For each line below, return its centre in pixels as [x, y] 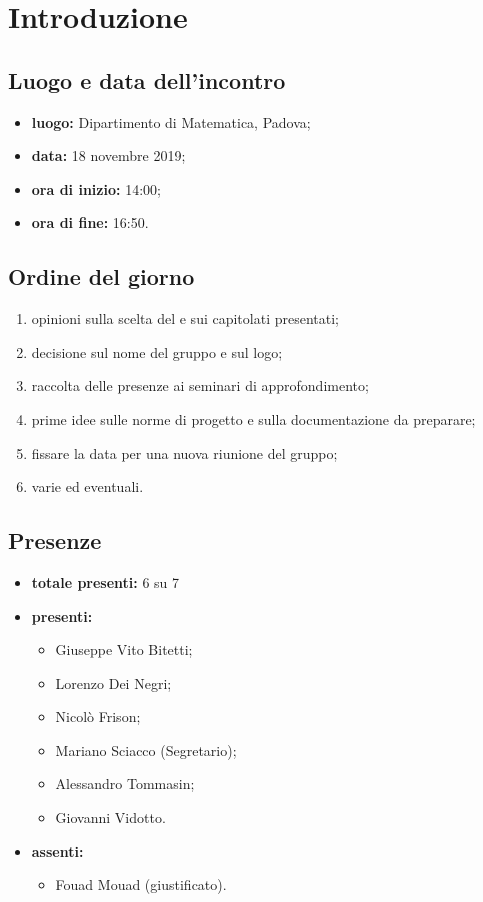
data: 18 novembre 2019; [108, 155]
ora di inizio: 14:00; [96, 188]
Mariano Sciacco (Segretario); [146, 749]
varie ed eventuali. [87, 486]
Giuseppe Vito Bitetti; [124, 649]
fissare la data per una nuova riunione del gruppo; [184, 452]
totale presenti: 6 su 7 [105, 581]
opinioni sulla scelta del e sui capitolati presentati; [185, 318]
